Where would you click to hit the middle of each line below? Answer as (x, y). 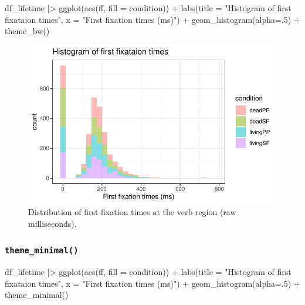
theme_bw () (27, 31)
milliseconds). (52, 223)
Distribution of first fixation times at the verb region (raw (132, 212)
